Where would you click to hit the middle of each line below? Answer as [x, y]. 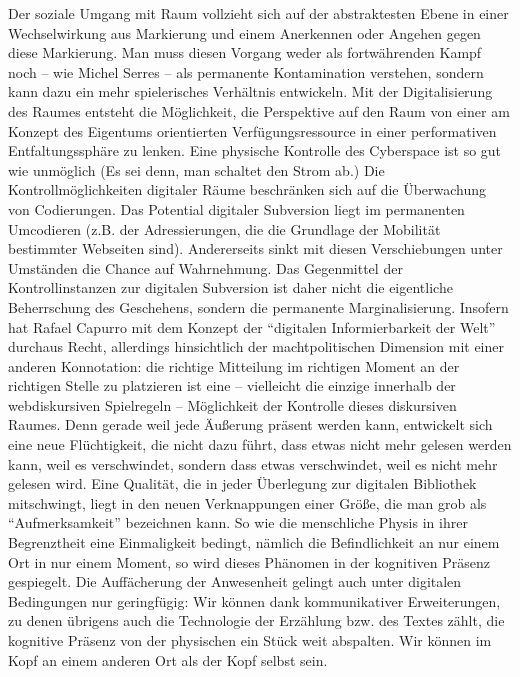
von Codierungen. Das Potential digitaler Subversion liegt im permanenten [236, 208]
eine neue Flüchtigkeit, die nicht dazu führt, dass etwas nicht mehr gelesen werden [260, 444]
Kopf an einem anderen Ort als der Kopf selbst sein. [168, 659]
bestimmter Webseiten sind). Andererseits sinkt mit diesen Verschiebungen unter [255, 248]
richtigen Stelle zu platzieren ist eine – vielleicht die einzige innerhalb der [232, 385]
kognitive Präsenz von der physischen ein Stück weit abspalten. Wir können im [250, 640]
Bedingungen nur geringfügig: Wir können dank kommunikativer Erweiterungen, [254, 600]
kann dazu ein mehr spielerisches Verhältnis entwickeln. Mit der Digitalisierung [250, 91]
